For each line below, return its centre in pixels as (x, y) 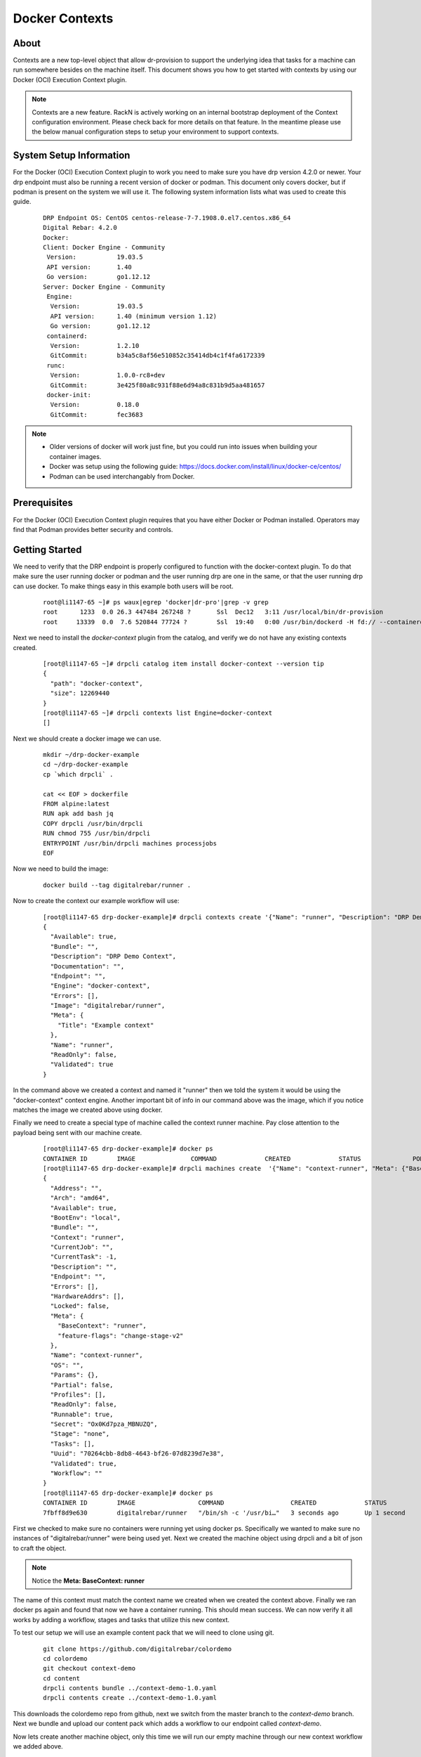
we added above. (38, 1746)
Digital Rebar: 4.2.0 (80, 228)
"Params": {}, (74, 1375)
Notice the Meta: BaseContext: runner (88, 1581)
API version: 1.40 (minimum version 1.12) (134, 316)
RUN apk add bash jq (78, 814)
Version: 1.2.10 (95, 345)
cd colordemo (65, 1658)
